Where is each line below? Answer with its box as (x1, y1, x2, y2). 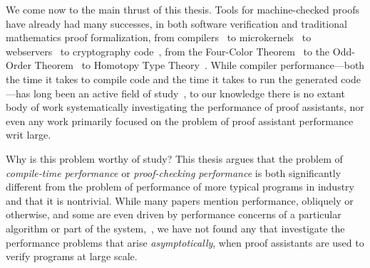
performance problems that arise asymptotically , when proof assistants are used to (6, 235, 364, 250)
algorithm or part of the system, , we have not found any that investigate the (6, 220, 345, 235)
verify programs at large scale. (6, 249, 138, 264)
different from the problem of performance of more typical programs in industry (6, 179, 354, 194)
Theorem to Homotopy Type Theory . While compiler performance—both (34, 58, 365, 73)
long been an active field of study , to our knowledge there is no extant (33, 85, 345, 100)
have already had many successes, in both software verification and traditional (6, 16, 347, 31)
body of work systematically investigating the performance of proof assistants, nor (6, 100, 364, 114)
